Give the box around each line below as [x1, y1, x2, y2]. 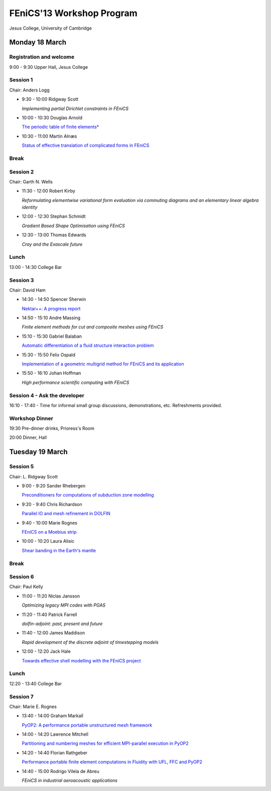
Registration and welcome [9, 53, 75, 60]
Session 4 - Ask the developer [9, 392, 85, 399]
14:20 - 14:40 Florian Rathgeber [22, 749, 88, 756]
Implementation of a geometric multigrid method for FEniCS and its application [22, 361, 184, 367]
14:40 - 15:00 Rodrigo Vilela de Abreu [22, 768, 100, 774]
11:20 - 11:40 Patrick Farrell [22, 611, 77, 618]
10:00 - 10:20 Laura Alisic [22, 538, 75, 544]
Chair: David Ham [9, 287, 46, 293]
